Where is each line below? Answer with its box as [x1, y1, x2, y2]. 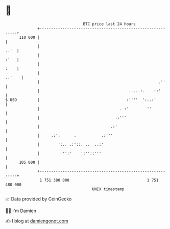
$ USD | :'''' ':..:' [5, 97, 157, 103]
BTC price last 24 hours [83, 21, 136, 27]
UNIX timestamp [92, 186, 125, 192]
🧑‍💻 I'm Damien [5, 208, 37, 214]
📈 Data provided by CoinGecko [5, 196, 72, 202]
